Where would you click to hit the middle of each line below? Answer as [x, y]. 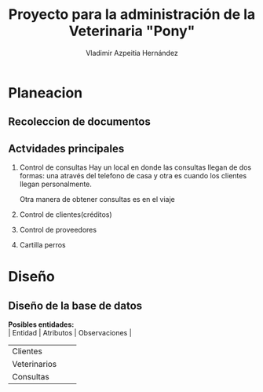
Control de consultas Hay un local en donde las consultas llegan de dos [135, 167]
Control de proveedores [58, 230]
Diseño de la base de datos [75, 305]
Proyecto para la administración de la [132, 15]
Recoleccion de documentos [79, 122]
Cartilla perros [42, 245]
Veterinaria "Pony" [132, 31]
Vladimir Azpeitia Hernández [132, 53]
